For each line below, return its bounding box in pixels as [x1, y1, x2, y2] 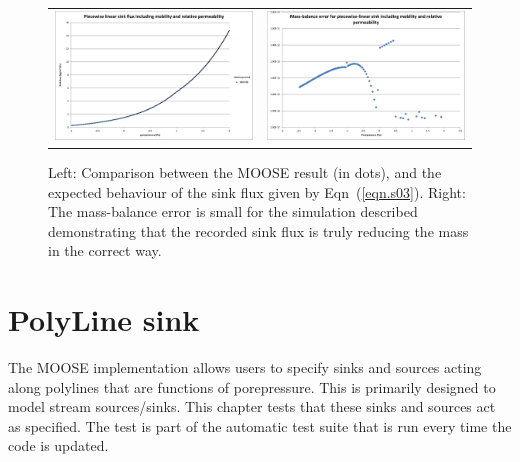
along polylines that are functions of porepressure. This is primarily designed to [8, 376, 496, 397]
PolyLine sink [8, 299, 200, 340]
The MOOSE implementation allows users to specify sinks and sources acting [8, 357, 482, 378]
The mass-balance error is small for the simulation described [48, 201, 418, 222]
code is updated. [8, 435, 109, 456]
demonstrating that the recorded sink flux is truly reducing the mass [48, 220, 469, 241]
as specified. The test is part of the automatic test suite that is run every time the [8, 415, 512, 436]
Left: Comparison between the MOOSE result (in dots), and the [48, 162, 442, 182]
